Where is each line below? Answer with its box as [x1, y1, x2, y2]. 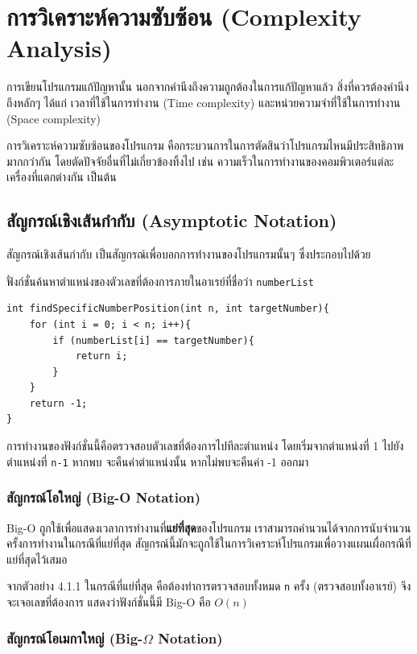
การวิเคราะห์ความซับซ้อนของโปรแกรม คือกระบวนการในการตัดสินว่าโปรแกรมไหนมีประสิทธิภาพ [6, 137, 404, 154]
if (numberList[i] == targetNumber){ [52, 334, 254, 346]
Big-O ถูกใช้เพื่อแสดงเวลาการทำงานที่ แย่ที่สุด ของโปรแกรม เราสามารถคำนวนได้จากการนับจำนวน [6, 519, 411, 536]
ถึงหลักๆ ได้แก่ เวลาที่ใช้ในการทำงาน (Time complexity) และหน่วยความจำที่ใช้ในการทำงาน [6, 93, 401, 110]
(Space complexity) [6, 110, 101, 126]
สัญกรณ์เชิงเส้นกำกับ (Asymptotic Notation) [6, 208, 337, 233]
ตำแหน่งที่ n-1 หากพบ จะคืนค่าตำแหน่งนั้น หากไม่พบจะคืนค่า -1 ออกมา [6, 453, 309, 470]
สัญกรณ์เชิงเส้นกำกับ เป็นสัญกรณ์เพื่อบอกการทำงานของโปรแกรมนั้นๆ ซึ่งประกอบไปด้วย [6, 246, 371, 263]
